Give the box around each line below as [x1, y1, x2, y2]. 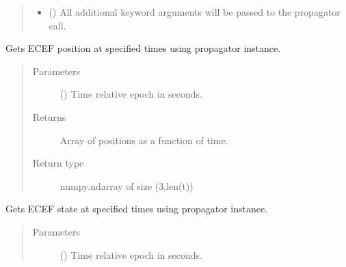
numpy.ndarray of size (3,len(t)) [59, 178, 194, 193]
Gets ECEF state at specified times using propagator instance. [5, 201, 268, 216]
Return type [32, 156, 84, 170]
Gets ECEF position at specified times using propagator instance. [5, 41, 281, 55]
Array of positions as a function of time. [59, 132, 228, 147]
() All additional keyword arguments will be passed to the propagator [49, 5, 341, 18]
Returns [32, 109, 66, 124]
